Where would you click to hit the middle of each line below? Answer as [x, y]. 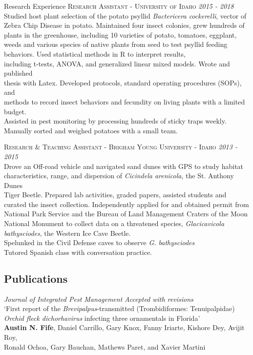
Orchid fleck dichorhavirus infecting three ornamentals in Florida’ [102, 318]
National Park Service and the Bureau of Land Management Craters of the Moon [126, 214]
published [18, 73]
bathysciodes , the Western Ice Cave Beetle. [67, 233]
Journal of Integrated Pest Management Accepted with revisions [99, 299]
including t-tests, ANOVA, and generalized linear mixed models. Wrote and [117, 63]
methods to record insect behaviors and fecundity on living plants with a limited [125, 101]
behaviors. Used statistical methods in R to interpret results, [95, 53]
